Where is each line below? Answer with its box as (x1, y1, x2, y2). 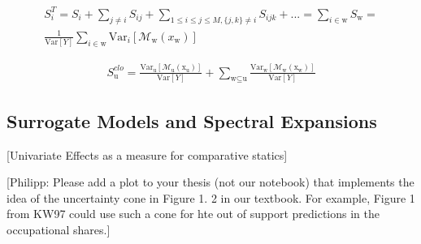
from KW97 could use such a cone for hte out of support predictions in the (7, 205, 380, 222)
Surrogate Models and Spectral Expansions (7, 108, 377, 133)
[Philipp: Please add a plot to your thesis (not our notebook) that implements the (7, 173, 414, 190)
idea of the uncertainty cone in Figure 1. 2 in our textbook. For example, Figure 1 (7, 189, 415, 206)
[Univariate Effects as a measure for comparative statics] (7, 146, 288, 163)
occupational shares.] (7, 220, 111, 238)
